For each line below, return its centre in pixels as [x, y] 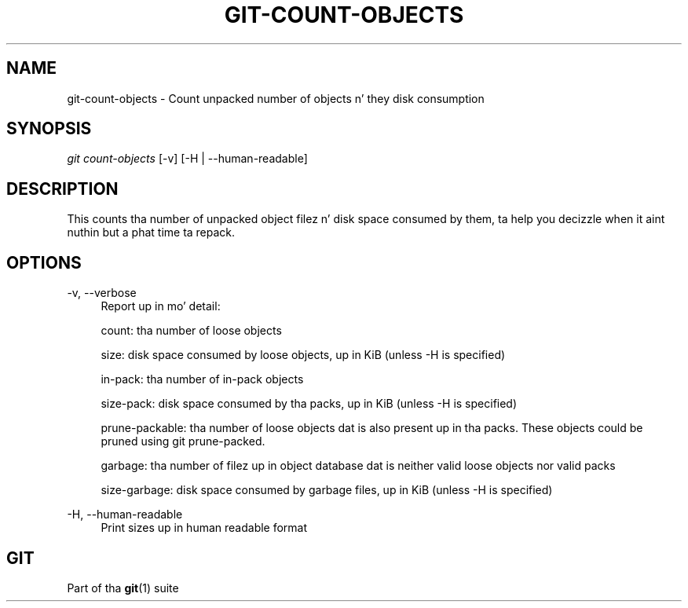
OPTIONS [44, 262]
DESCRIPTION [62, 189]
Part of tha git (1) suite [123, 588]
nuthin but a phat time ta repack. [151, 233]
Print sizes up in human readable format [204, 528]
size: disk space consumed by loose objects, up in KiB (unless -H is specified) [303, 355]
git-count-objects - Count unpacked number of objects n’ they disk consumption [276, 98]
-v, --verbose [102, 293]
